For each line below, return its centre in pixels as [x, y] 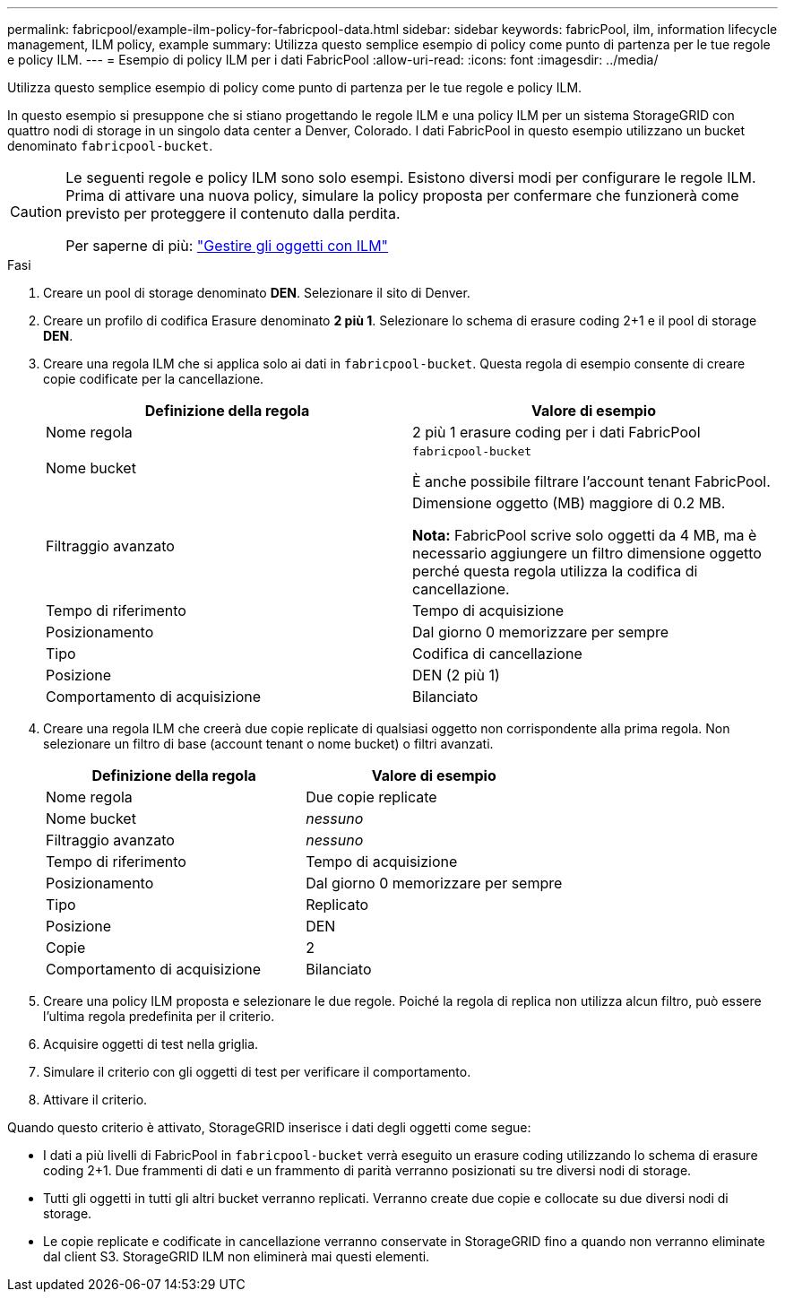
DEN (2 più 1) [456, 675]
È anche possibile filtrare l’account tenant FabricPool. [591, 481]
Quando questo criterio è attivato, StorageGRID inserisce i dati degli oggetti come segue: [269, 1127]
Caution [36, 212]
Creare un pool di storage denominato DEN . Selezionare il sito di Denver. [257, 293]
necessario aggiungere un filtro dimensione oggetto [587, 553]
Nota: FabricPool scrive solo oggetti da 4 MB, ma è [585, 535]
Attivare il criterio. [95, 1100]
